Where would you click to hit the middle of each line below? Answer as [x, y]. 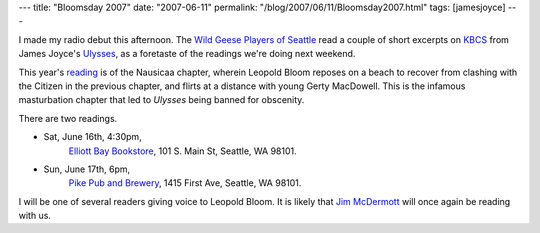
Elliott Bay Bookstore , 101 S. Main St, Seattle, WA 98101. [182, 151]
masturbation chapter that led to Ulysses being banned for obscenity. [161, 100]
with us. [35, 216]
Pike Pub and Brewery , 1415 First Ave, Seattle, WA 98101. [185, 183]
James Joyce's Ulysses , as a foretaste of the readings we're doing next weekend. [187, 54]
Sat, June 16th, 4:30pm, [92, 137]
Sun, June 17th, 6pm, [87, 169]
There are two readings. [68, 118]
